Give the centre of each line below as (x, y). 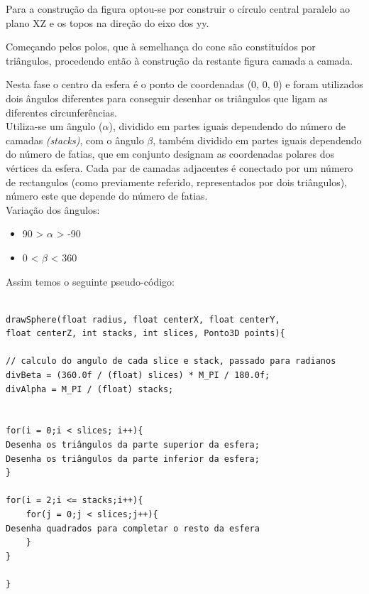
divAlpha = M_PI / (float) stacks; (90, 389)
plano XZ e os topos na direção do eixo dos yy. (108, 22)
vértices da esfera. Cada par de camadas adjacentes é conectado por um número (180, 167)
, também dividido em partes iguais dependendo (257, 140)
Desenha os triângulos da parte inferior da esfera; (133, 459)
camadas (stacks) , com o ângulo (75, 140)
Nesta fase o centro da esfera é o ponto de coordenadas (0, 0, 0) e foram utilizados (184, 84)
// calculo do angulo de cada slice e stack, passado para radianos (171, 361)
